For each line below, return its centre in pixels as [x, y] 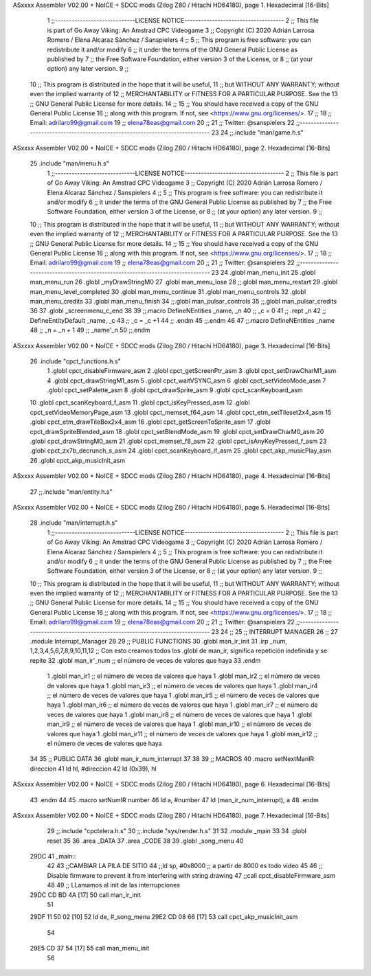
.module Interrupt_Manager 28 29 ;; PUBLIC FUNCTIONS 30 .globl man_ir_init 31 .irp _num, [159, 642]
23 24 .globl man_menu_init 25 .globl [263, 272]
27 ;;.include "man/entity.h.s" [71, 492]
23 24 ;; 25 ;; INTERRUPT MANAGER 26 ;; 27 [274, 631]
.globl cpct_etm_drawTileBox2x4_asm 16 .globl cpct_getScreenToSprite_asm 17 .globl [150, 422]
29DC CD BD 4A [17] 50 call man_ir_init [85, 895]
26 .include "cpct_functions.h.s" [76, 361]
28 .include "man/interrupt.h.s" [74, 523]
